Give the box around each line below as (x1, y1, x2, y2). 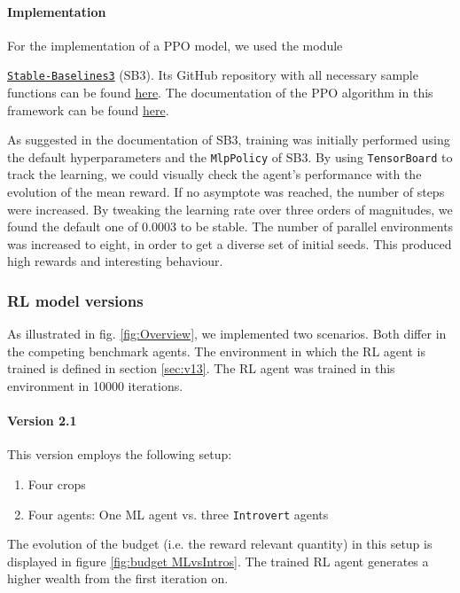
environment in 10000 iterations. (7, 377, 183, 395)
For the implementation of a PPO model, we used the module (7, 35, 343, 54)
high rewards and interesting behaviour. (7, 252, 223, 270)
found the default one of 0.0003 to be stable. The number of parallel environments (7, 217, 454, 236)
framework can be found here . (7, 100, 169, 119)
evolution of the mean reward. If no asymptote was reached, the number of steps (7, 183, 445, 201)
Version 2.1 (7, 411, 77, 430)
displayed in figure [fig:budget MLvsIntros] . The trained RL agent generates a (7, 551, 429, 570)
